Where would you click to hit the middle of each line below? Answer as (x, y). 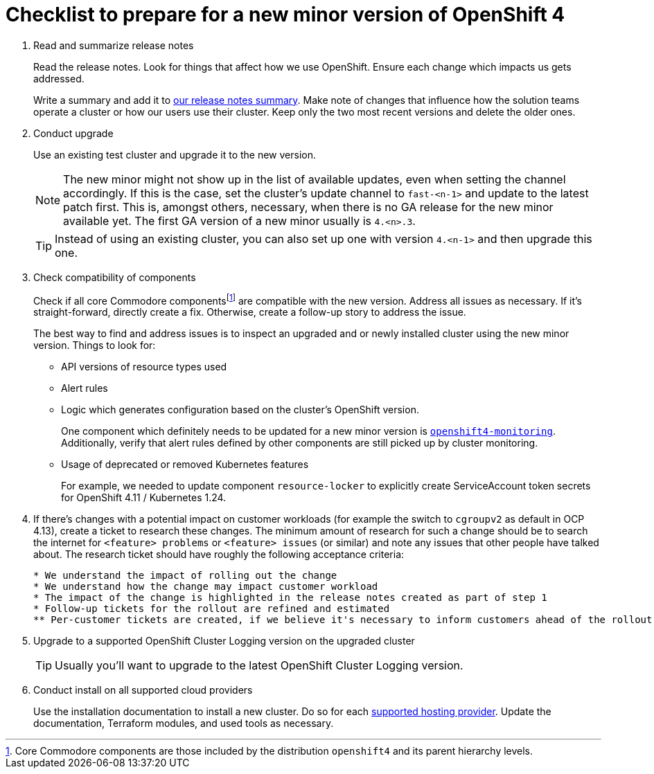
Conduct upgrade (73, 133)
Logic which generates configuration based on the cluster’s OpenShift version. (240, 410)
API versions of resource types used (144, 367)
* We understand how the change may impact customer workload (206, 587)
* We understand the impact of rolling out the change (185, 576)
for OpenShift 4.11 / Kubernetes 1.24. (144, 498)
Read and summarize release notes (114, 45)
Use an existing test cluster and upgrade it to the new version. (175, 154)
